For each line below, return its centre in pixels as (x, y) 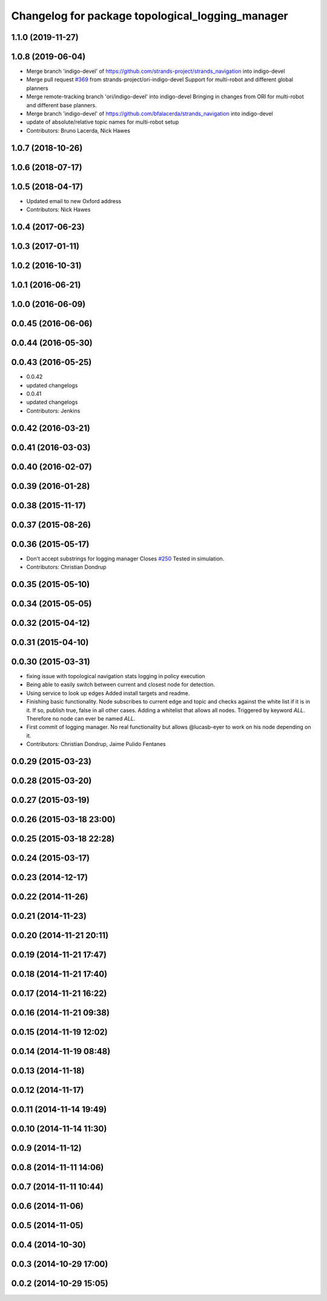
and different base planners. (61, 105)
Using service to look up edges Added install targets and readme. (108, 693)
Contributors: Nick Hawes (58, 210)
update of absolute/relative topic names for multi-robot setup (103, 122)
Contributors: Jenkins (53, 411)
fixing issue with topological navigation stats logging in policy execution (116, 676)
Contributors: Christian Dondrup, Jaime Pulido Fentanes (96, 744)
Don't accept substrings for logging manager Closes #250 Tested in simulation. (125, 559)
